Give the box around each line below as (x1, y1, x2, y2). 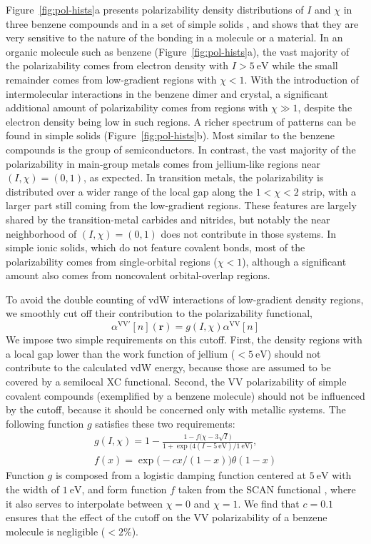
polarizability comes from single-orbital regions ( (6, 253, 218, 268)
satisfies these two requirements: (95, 415, 235, 430)
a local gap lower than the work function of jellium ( (6, 346, 235, 361)
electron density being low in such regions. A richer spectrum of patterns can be (6, 114, 356, 129)
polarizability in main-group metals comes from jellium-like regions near (6, 156, 321, 171)
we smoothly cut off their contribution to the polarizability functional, (6, 306, 312, 321)
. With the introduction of (244, 71, 359, 86)
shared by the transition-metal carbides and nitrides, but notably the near (6, 211, 330, 226)
